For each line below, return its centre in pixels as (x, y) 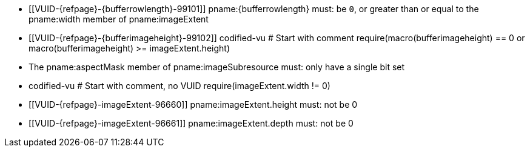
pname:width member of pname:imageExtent (119, 19)
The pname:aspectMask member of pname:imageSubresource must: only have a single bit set (217, 67)
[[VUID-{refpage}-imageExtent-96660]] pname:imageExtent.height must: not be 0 (193, 104)
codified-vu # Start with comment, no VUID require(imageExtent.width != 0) (179, 86)
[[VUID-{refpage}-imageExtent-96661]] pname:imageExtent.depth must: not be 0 (191, 123)
